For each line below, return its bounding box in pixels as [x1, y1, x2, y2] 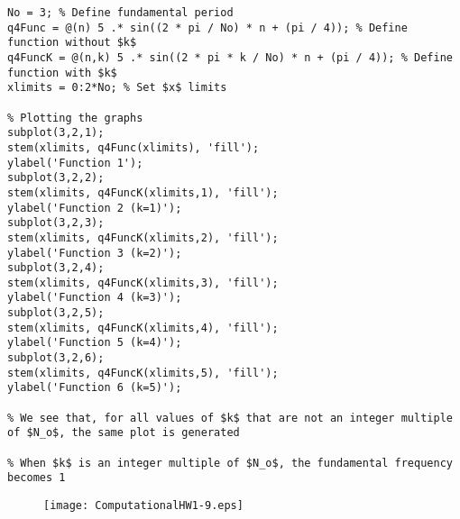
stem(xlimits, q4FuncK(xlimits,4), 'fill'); [7, 321, 279, 334]
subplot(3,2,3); [7, 216, 105, 230]
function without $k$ [7, 36, 137, 50]
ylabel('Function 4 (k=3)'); [7, 291, 182, 305]
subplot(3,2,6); [7, 351, 105, 365]
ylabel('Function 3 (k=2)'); [7, 246, 182, 259]
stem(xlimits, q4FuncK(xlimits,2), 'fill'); [7, 231, 279, 244]
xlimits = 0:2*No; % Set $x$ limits [7, 81, 227, 95]
